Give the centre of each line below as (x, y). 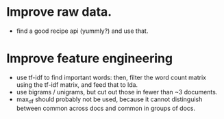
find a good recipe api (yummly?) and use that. (82, 31)
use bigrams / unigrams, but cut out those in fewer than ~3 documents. (117, 92)
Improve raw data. (59, 12)
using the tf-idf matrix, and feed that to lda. (77, 84)
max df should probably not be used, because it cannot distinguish (109, 100)
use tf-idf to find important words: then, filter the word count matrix (111, 77)
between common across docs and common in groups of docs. (106, 108)
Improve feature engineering (89, 58)
